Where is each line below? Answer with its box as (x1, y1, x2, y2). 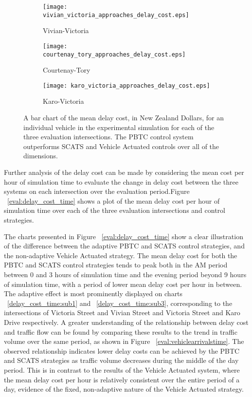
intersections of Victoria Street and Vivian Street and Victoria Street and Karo (4, 307, 240, 318)
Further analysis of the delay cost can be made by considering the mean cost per (4, 167, 244, 177)
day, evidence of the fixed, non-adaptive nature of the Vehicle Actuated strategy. (4, 384, 244, 394)
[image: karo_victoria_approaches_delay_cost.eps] (43, 82, 210, 89)
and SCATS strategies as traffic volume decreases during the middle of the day (4, 355, 239, 365)
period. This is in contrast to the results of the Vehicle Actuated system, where (4, 364, 240, 375)
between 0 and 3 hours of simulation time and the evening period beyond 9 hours (4, 269, 247, 279)
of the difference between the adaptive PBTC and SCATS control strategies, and (4, 241, 245, 251)
